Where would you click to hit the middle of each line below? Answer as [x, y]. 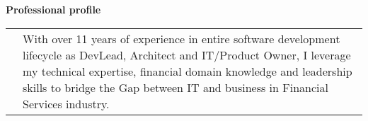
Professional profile [53, 9]
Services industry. [66, 103]
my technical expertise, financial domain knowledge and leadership [188, 71]
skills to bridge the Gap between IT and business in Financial [176, 87]
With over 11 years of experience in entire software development [182, 38]
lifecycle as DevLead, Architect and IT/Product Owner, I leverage [187, 54]
